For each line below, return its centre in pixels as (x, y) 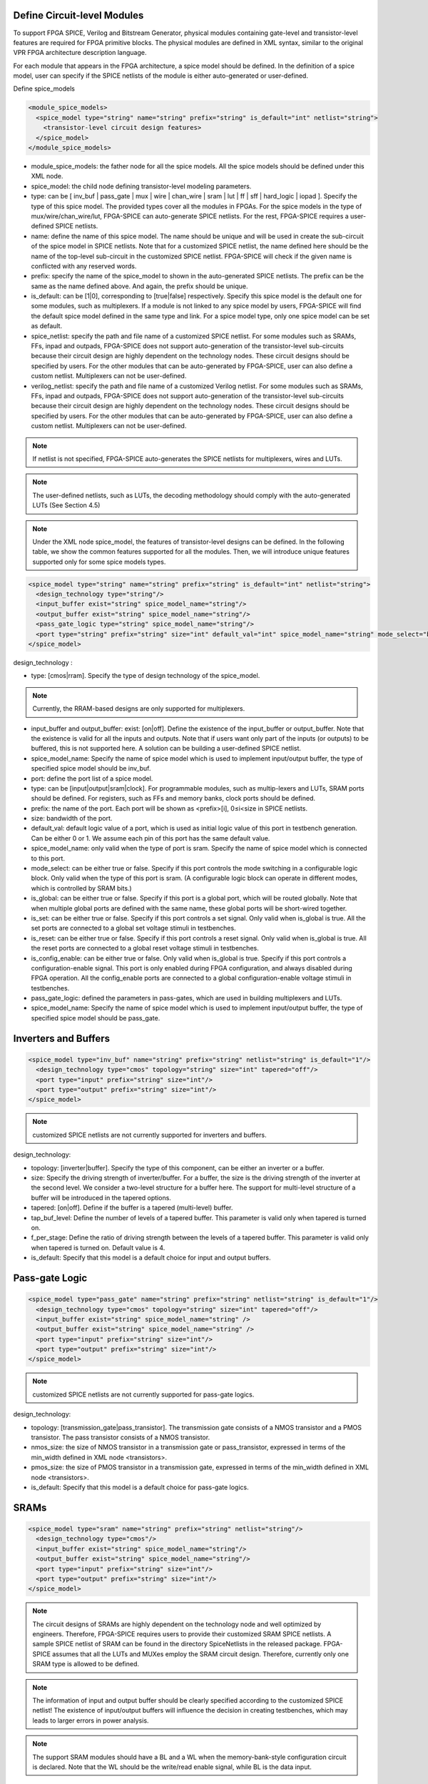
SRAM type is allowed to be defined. (86, 1664)
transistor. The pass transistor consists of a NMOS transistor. (121, 1437)
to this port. (48, 858)
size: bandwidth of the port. (72, 818)
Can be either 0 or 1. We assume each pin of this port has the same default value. (151, 838)
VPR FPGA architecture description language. (80, 53)
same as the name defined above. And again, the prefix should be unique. (139, 286)
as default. (47, 326)
